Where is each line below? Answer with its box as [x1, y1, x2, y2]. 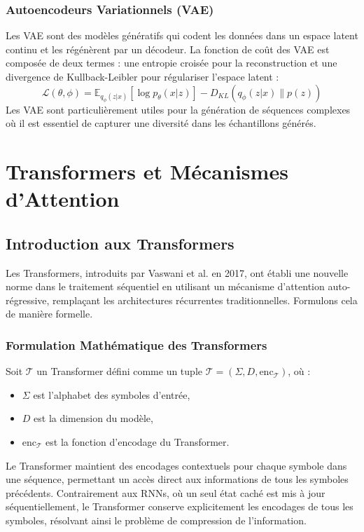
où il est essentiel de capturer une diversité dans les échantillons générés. [6, 116, 316, 130]
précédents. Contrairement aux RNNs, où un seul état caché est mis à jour [6, 485, 325, 500]
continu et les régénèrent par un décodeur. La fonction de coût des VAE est [6, 41, 330, 56]
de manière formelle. [6, 306, 93, 321]
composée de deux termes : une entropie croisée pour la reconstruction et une [6, 55, 337, 70]
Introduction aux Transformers [6, 232, 234, 254]
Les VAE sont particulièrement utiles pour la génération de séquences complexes [6, 102, 351, 116]
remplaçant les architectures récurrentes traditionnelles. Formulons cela [52, 292, 358, 307]
